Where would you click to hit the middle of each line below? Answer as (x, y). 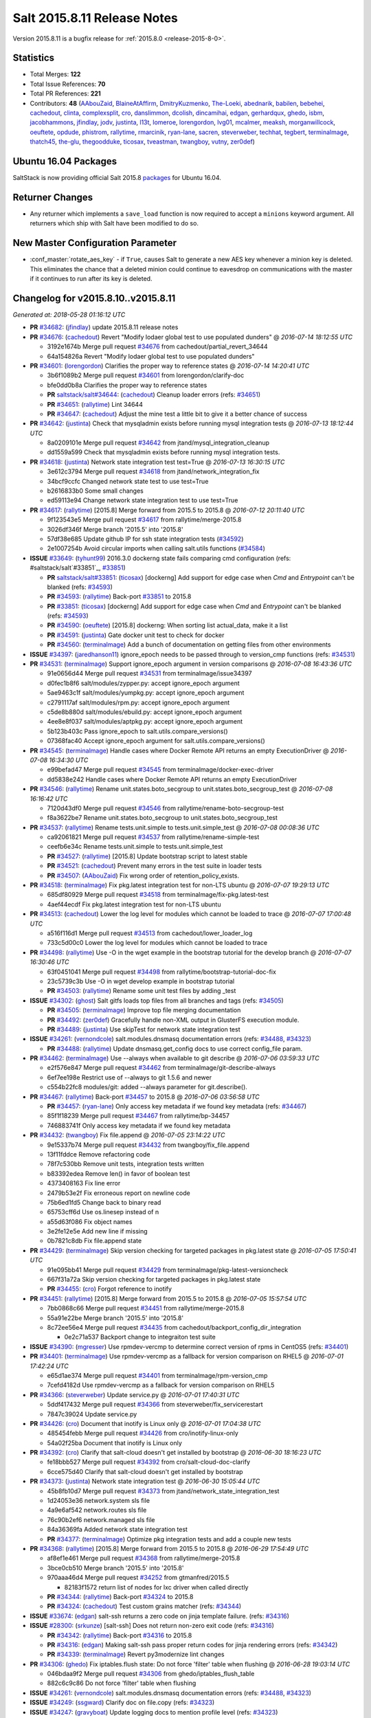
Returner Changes (53, 197)
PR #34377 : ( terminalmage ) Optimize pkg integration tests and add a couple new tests (169, 1539)
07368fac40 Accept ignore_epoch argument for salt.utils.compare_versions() (156, 741)
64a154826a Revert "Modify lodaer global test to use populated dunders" (151, 356)
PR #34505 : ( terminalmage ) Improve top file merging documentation (144, 1010)
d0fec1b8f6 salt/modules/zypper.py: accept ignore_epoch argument (143, 683)
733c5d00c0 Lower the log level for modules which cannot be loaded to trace (157, 943)
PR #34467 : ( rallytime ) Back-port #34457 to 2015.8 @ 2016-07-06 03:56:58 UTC (145, 1097)
